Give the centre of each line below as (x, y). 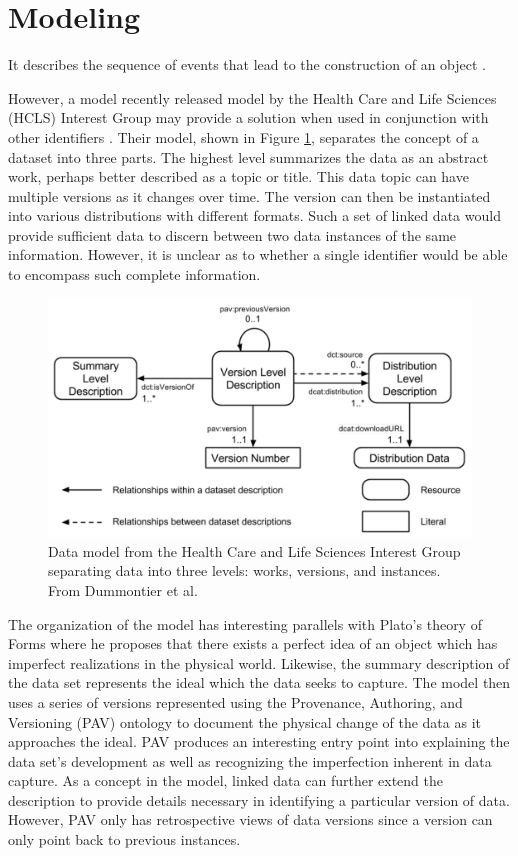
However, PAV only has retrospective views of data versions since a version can (250, 819)
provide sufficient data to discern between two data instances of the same (232, 234)
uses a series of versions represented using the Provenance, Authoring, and (235, 701)
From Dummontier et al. (123, 589)
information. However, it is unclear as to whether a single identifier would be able (258, 254)
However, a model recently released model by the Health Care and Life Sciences (252, 97)
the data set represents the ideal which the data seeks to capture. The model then (259, 682)
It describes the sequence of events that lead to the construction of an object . (247, 64)
